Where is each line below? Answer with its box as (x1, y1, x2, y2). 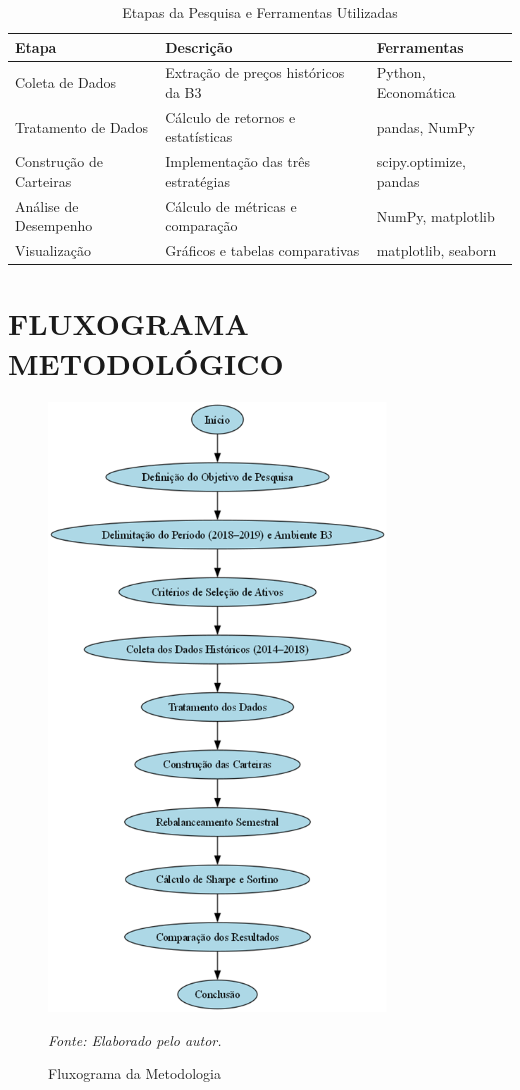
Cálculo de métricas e (165, 195, 297, 216)
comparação (165, 215, 238, 236)
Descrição (165, 36, 233, 57)
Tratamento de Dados (15, 116, 148, 137)
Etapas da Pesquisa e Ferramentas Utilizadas (122, 2, 398, 22)
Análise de (15, 195, 79, 216)
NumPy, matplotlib (376, 205, 495, 226)
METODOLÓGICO (8, 342, 284, 383)
